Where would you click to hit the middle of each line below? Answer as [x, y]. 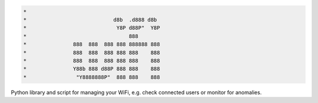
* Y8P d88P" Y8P [92, 28]
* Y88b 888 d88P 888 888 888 [92, 69]
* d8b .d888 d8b [90, 20]
